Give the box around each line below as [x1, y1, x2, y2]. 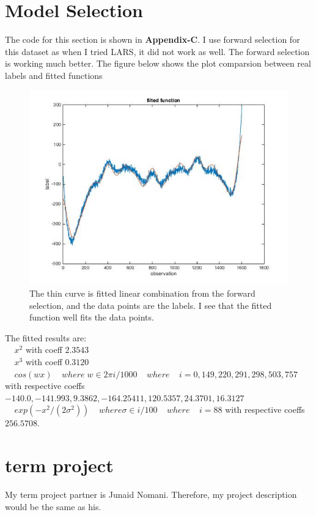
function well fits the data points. [29, 311, 154, 324]
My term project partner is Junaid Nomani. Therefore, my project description [5, 488, 297, 501]
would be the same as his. [5, 500, 101, 513]
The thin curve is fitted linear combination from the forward [29, 287, 255, 300]
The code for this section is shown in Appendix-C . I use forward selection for [5, 33, 300, 46]
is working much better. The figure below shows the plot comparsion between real [5, 57, 311, 70]
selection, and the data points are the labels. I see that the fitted [29, 298, 272, 311]
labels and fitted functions [5, 69, 103, 81]
